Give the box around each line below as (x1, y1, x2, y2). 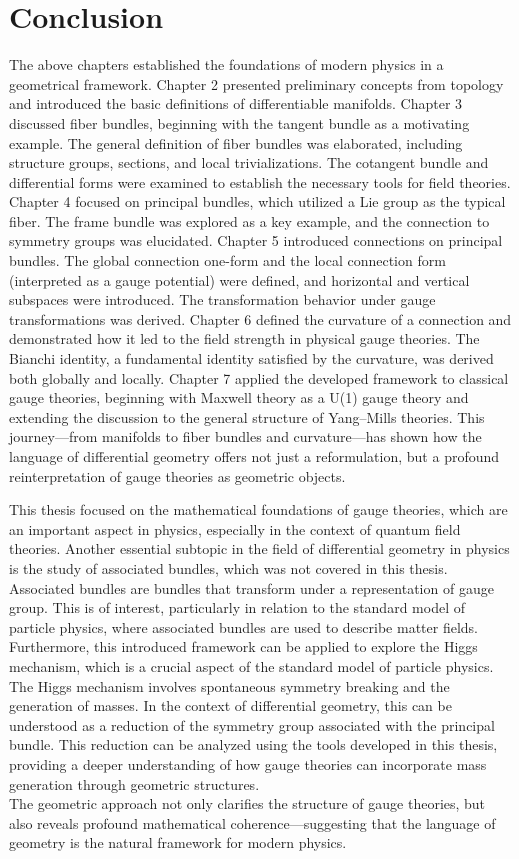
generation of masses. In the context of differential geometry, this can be (9, 695, 452, 716)
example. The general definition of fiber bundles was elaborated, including (9, 132, 463, 153)
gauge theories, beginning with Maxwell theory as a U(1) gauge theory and (9, 387, 469, 408)
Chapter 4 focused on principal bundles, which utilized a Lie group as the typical (9, 191, 506, 212)
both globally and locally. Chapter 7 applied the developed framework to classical (9, 367, 509, 388)
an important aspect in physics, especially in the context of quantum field (9, 518, 461, 539)
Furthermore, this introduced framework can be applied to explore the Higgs (9, 636, 478, 657)
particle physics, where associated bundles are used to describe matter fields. (9, 616, 478, 637)
